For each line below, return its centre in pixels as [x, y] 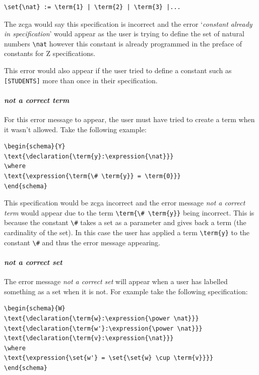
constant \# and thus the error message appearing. [82, 242]
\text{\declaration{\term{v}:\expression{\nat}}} [89, 338]
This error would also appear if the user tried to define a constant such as [118, 70]
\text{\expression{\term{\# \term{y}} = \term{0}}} [92, 176]
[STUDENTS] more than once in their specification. [81, 80]
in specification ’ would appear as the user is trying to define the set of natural [124, 34]
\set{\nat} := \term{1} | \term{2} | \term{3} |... [92, 7]
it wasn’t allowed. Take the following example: [75, 129]
